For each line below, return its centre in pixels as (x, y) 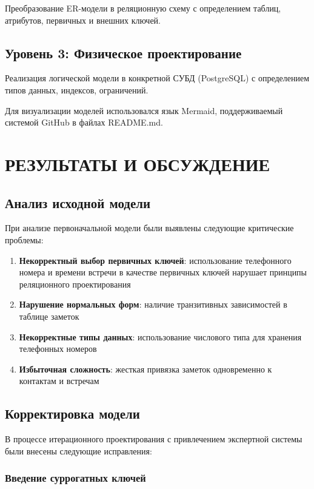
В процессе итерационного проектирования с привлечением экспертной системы (154, 439)
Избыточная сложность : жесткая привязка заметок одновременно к (145, 369)
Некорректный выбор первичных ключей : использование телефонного (155, 260)
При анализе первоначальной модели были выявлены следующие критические (149, 228)
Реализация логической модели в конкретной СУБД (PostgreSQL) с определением (157, 78)
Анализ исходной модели (78, 202)
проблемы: (24, 239)
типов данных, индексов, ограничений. (77, 89)
